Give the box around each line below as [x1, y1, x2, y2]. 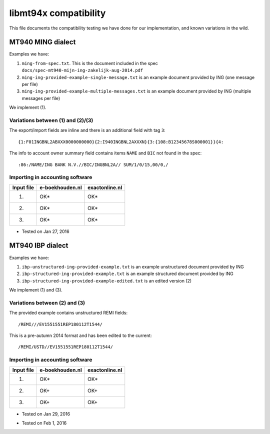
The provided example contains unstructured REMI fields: [9, 310, 128, 316]
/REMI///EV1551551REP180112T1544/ [18, 321, 102, 327]
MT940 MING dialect [9, 38, 76, 46]
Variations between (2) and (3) [9, 299, 85, 306]
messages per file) [21, 95, 60, 101]
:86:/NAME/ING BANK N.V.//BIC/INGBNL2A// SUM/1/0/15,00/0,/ [18, 161, 168, 167]
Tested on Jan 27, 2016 [21, 228, 69, 234]
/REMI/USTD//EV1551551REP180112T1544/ [18, 344, 113, 350]
